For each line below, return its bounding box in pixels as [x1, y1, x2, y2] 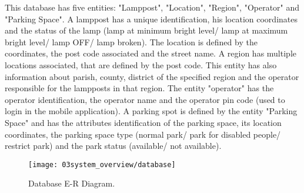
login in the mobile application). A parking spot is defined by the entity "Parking [5, 105, 298, 117]
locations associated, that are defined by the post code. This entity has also [5, 58, 277, 71]
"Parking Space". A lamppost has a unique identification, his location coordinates [5, 12, 298, 25]
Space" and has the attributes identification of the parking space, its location [5, 116, 282, 128]
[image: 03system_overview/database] [28, 160, 176, 169]
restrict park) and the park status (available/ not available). [5, 139, 222, 152]
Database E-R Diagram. [28, 177, 115, 189]
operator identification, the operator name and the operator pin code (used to [5, 93, 285, 105]
